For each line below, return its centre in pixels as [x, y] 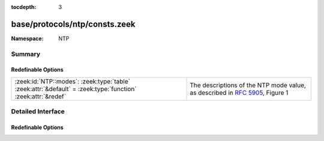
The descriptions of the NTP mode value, [248, 85]
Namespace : [28, 38]
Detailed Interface [38, 112]
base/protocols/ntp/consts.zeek [73, 24]
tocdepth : [24, 7]
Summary [26, 54]
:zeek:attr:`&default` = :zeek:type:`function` [76, 89]
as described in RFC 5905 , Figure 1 [239, 92]
